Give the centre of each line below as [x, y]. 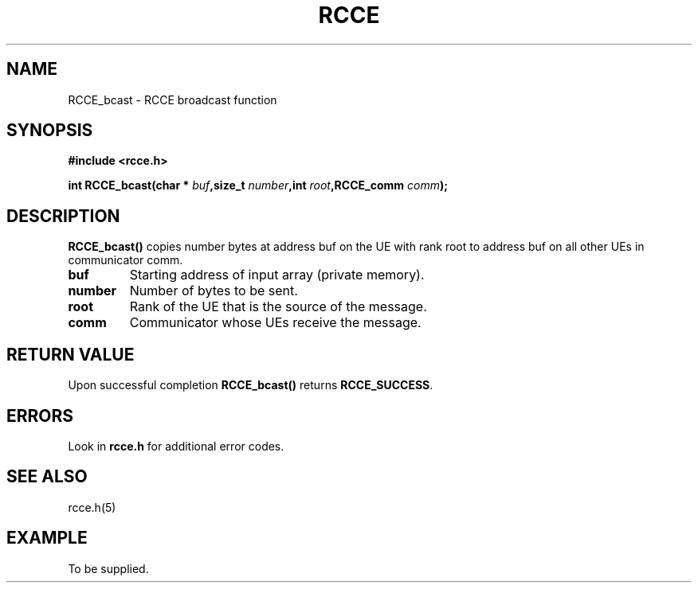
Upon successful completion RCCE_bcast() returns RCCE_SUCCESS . [251, 385]
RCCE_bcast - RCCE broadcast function [173, 99]
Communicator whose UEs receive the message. [275, 323]
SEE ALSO [47, 477]
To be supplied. [108, 568]
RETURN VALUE [71, 354]
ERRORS [40, 415]
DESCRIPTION [63, 216]
